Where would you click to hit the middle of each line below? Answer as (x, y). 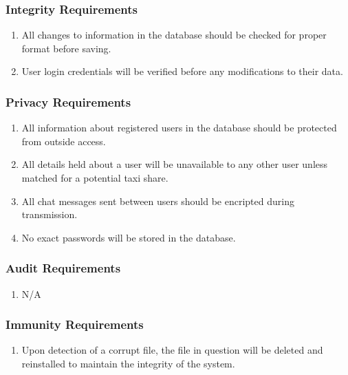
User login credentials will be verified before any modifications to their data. (182, 71)
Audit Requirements (63, 268)
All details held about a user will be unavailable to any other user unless (175, 164)
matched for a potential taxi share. (95, 178)
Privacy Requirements (68, 101)
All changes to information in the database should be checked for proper (174, 35)
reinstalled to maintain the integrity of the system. (128, 363)
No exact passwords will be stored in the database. (129, 237)
